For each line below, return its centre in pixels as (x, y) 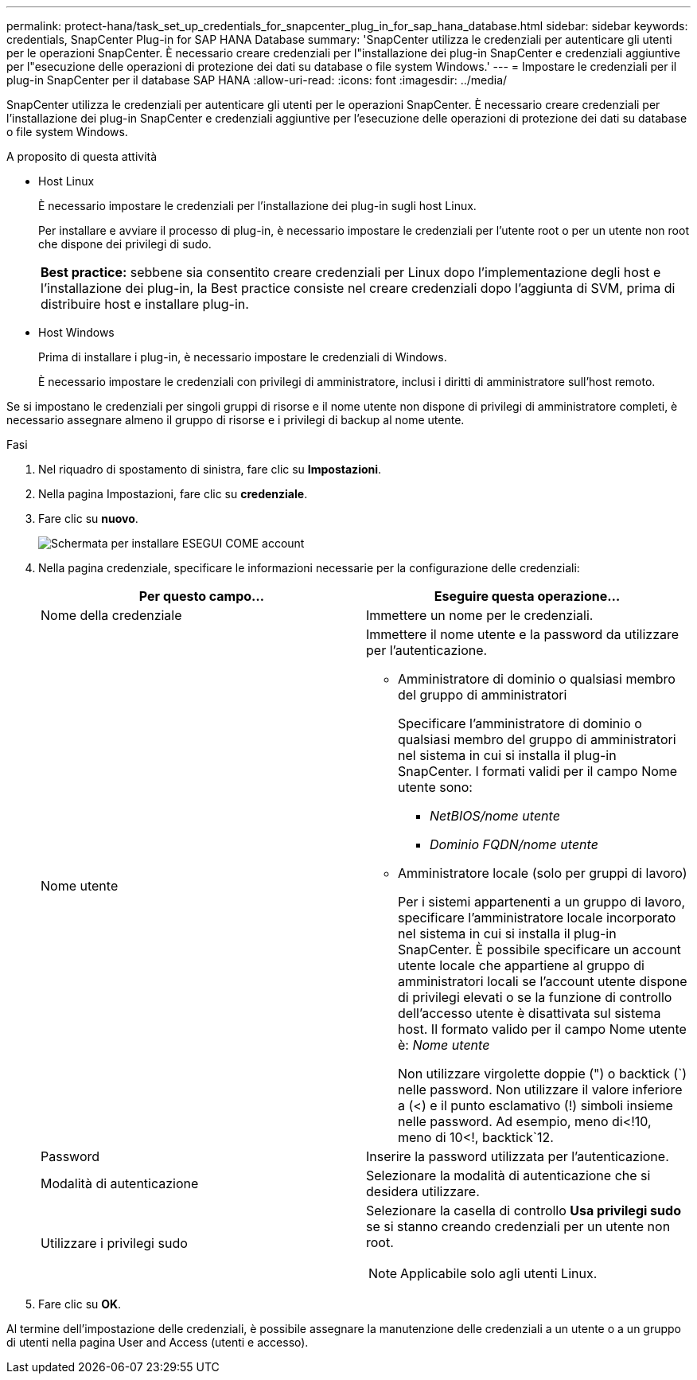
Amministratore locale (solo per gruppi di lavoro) (543, 873)
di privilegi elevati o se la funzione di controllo (535, 997)
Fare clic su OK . (80, 1304)
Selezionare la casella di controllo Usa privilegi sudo (524, 1210)
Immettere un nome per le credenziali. (480, 615)
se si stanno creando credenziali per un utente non (518, 1226)
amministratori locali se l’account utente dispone (543, 981)
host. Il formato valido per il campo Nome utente (542, 1029)
